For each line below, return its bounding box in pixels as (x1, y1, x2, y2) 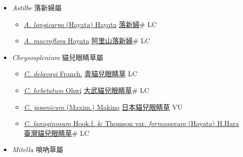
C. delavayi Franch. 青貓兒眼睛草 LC (24, 68, 137, 79)
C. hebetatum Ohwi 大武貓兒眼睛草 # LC (24, 85, 149, 95)
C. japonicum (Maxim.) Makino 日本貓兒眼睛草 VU (24, 101, 183, 112)
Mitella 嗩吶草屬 (12, 144, 63, 155)
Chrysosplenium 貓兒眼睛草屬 (12, 52, 104, 62)
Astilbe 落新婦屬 (12, 2, 62, 12)
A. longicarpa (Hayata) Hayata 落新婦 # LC (24, 19, 157, 29)
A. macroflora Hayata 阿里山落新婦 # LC (24, 35, 150, 46)
